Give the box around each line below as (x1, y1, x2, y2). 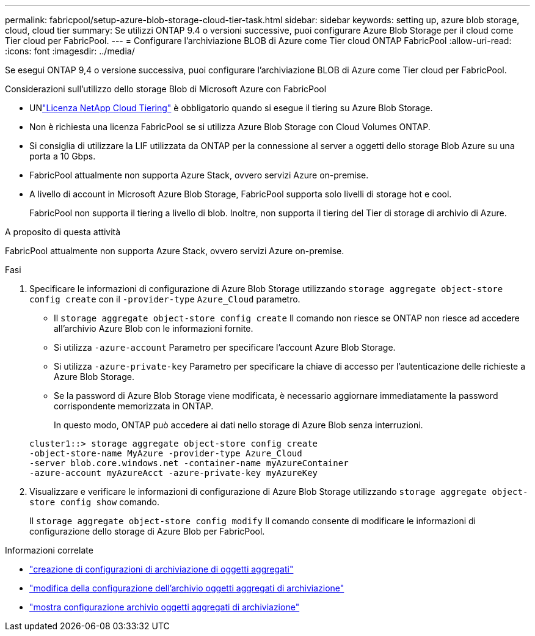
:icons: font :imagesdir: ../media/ (5, 46, 135, 56)
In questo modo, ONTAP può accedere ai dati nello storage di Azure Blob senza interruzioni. (54, 420, 423, 430)
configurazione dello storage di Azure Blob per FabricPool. (29, 526, 265, 536)
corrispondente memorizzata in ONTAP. (54, 401, 214, 411)
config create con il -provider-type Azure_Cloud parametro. (29, 294, 300, 304)
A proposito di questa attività (5, 227, 121, 237)
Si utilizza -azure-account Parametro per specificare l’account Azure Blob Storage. (54, 342, 396, 353)
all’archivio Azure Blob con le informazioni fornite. (54, 323, 253, 334)
